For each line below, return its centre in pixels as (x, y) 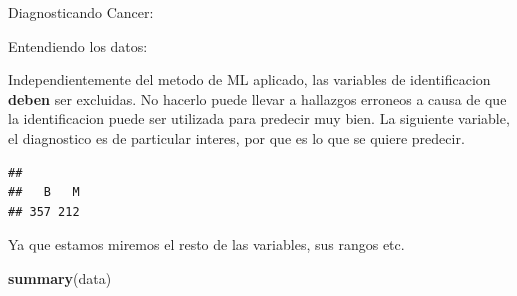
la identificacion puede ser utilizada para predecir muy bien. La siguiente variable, (259, 118)
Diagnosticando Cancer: (81, 12)
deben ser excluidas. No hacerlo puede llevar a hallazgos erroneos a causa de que (257, 98)
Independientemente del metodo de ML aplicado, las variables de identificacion (249, 79)
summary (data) (60, 277)
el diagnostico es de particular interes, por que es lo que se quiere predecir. (236, 137)
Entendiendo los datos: (78, 45)
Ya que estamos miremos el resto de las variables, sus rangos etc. (206, 244)
